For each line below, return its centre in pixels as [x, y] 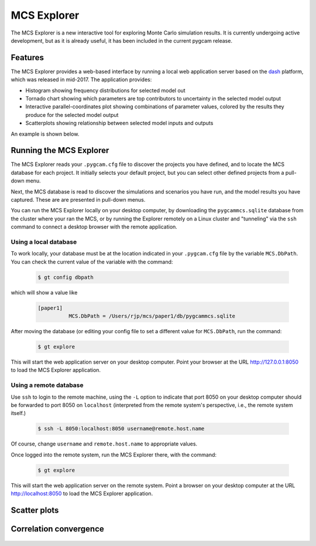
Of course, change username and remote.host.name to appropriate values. [104, 444]
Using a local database [44, 241]
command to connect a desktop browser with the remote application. [94, 227]
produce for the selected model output [72, 115]
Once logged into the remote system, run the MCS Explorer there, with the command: [114, 455]
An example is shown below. [45, 134]
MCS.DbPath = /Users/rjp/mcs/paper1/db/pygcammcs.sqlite [152, 316]
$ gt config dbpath [66, 277]
